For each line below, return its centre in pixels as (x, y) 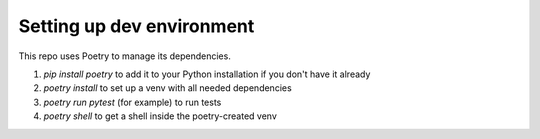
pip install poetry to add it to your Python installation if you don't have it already (207, 74)
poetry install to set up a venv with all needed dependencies (167, 88)
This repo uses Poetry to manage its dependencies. (125, 56)
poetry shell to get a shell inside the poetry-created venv (160, 116)
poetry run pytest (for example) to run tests (132, 102)
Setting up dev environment (136, 26)
